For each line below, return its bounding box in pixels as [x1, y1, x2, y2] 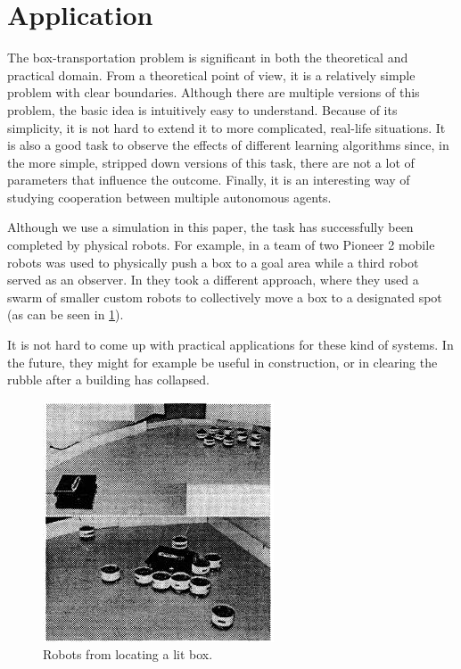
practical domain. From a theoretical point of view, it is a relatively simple [7, 65, 416, 84]
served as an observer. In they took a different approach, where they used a [7, 270, 419, 289]
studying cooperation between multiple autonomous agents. [7, 187, 332, 206]
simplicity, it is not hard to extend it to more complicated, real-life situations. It [7, 118, 446, 136]
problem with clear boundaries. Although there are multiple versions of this [7, 83, 420, 102]
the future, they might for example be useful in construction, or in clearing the [7, 352, 438, 371]
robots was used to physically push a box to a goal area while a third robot [7, 252, 419, 271]
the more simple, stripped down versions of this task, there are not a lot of [7, 153, 415, 171]
